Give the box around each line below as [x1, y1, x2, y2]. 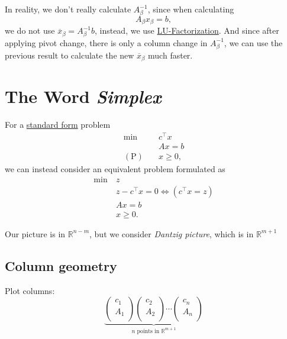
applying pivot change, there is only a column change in [5, 36, 208, 49]
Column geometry [5, 256, 117, 275]
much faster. [148, 49, 193, 61]
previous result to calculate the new [5, 49, 134, 61]
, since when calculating [147, 3, 234, 15]
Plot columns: [5, 284, 55, 296]
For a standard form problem [5, 118, 111, 131]
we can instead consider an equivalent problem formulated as [5, 163, 225, 175]
